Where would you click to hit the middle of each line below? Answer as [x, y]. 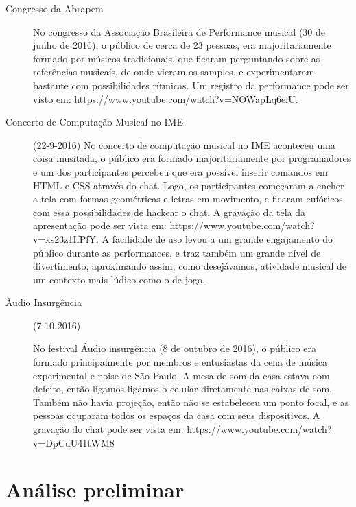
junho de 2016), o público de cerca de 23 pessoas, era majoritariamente [182, 45]
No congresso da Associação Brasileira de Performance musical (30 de [179, 31]
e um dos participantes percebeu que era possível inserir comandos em [180, 171]
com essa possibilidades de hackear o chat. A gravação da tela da [169, 212]
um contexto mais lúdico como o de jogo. [119, 279]
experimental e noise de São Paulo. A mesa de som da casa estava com [181, 375]
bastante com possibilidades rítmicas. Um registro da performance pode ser [191, 85]
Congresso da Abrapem [55, 8]
